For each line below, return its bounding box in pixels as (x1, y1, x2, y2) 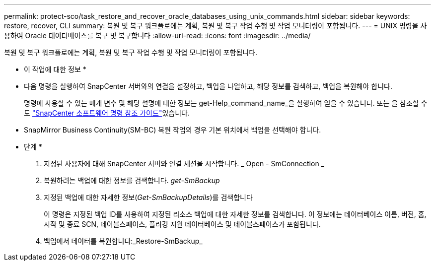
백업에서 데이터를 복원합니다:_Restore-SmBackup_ (44, 237, 203, 245)
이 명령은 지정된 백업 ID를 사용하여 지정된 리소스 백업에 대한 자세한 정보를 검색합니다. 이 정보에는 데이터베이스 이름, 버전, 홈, (44, 210, 427, 218)
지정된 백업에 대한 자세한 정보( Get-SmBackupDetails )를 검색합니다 (44, 193, 253, 201)
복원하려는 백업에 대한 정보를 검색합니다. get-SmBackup (44, 176, 220, 185)
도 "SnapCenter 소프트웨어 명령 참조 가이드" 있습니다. (24, 109, 190, 117)
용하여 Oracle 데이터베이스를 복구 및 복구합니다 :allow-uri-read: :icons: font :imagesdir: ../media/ (4, 31, 311, 40)
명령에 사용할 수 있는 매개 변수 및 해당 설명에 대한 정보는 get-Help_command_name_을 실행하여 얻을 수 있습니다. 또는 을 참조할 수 (24, 99, 428, 107)
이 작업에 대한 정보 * (24, 65, 86, 73)
